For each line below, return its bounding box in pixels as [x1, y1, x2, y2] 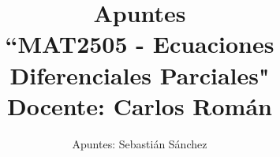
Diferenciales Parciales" [9, 58, 270, 91]
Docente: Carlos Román [7, 89, 272, 121]
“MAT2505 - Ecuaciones [5, 28, 274, 60]
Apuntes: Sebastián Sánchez [72, 135, 207, 151]
